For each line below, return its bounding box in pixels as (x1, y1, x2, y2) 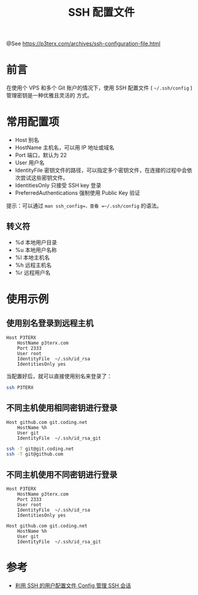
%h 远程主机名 (14, 261, 52, 268)
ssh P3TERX (6, 385, 34, 391)
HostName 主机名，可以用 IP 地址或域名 (14, 144, 115, 151)
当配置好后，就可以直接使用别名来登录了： (6, 372, 112, 380)
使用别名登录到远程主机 (6, 318, 94, 328)
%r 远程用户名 (14, 268, 51, 276)
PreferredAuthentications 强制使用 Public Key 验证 (14, 189, 141, 197)
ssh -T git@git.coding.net (6, 446, 74, 452)
